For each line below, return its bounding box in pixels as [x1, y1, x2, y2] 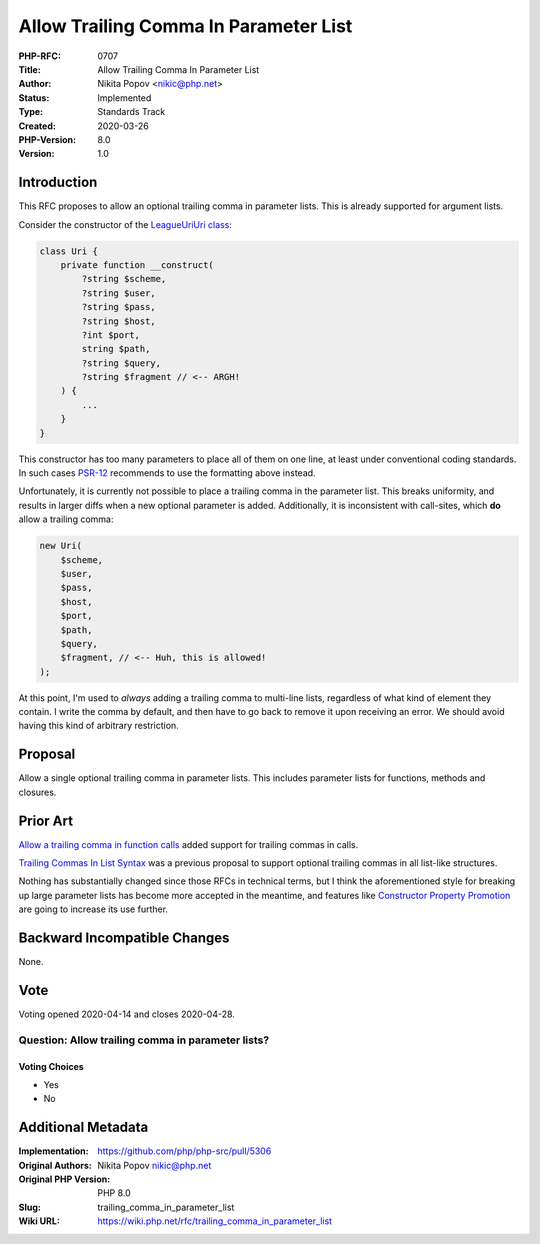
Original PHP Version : [18, 1173, 111, 1185]
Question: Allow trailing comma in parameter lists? [18, 1033, 270, 1047]
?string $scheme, [81, 273, 167, 285]
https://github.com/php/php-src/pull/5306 [97, 1145, 272, 1157]
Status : [18, 91, 50, 104]
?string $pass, [81, 301, 157, 313]
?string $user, [81, 287, 157, 299]
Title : [18, 63, 42, 75]
